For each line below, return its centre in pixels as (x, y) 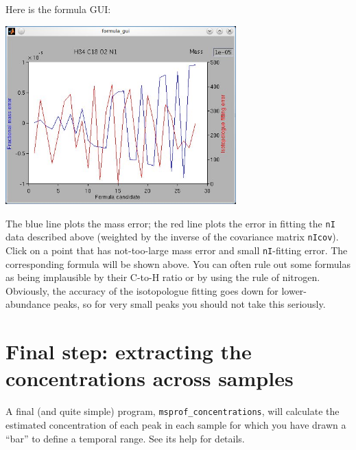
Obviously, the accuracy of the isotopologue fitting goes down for (142, 290)
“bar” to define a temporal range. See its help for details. (125, 438)
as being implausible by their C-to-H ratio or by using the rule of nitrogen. (163, 277)
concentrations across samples (150, 378)
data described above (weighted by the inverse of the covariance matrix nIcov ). (172, 237)
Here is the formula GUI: (58, 9)
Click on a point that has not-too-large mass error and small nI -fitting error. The (177, 250)
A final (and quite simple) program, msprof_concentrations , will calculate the (173, 411)
